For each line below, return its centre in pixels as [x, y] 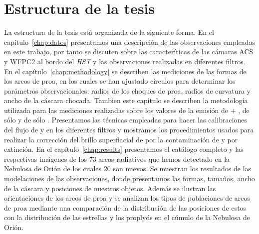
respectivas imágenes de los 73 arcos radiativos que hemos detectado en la [117, 159]
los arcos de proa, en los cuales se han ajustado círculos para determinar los [120, 81]
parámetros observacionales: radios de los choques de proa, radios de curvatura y [127, 90]
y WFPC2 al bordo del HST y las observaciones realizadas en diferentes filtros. [125, 61]
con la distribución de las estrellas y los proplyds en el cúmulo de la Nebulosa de [127, 217]
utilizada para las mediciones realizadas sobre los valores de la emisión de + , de [127, 110]
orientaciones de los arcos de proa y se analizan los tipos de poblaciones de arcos [127, 198]
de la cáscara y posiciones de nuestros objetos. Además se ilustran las [110, 188]
